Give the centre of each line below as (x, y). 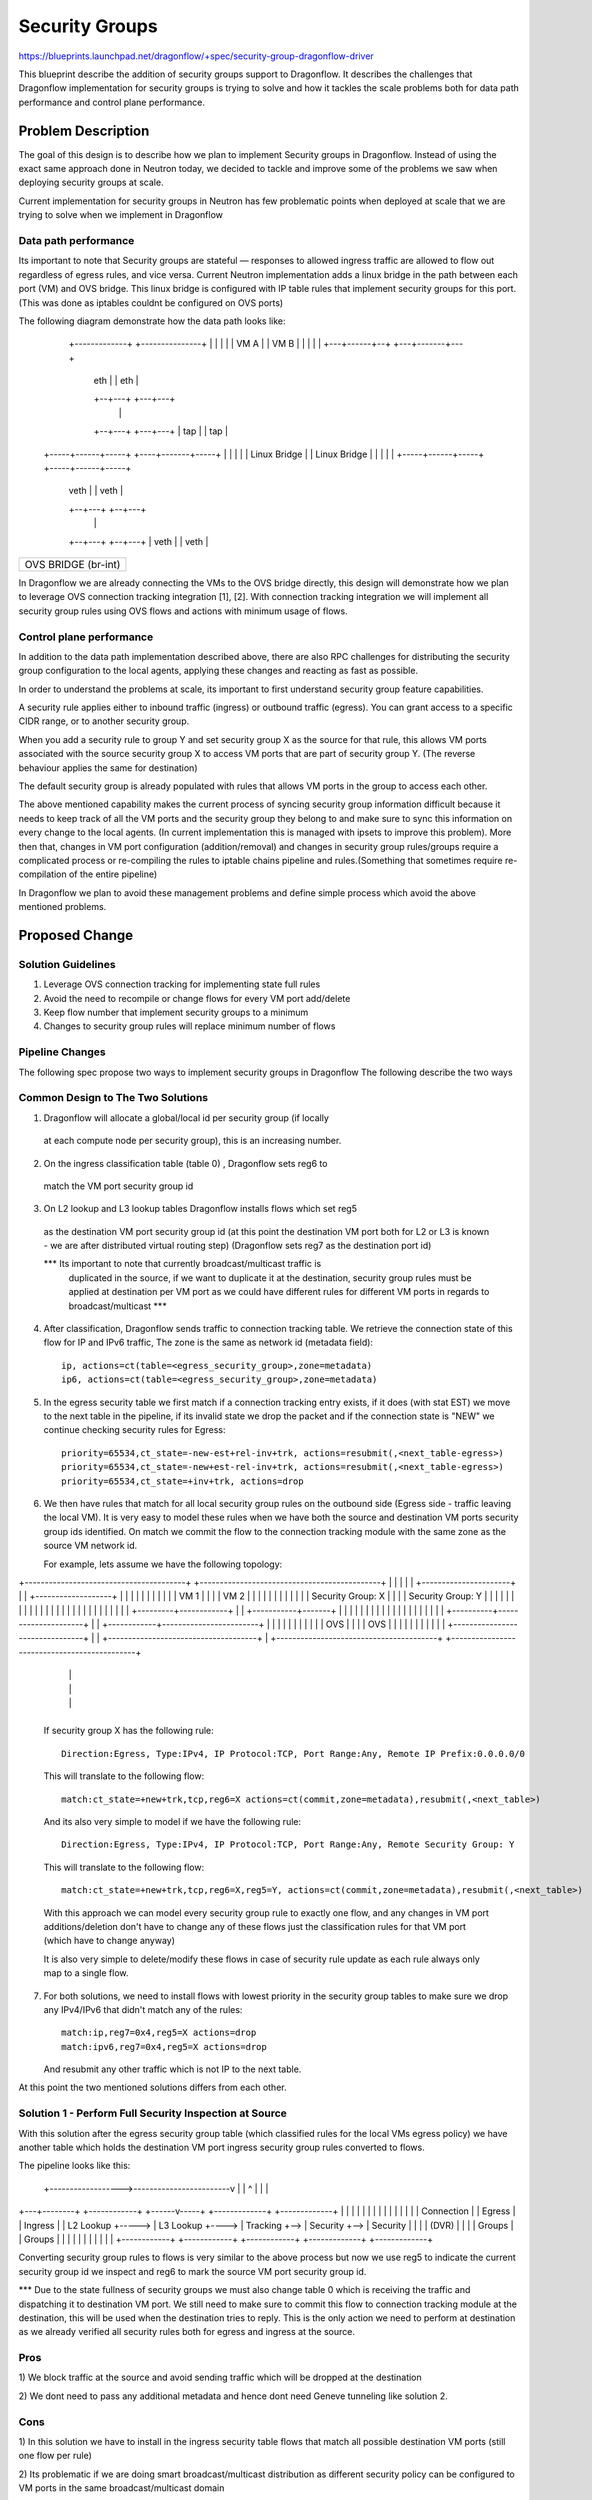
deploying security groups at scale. (91, 182)
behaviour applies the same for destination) (108, 767)
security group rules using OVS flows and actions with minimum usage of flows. (183, 611)
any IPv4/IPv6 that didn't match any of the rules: (143, 2009)
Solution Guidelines (67, 964)
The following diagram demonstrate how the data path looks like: (152, 321)
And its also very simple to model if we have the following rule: (172, 1821)
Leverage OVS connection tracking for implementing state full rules (182, 984)
